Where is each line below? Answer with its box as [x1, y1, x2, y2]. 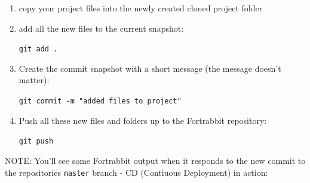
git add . [19, 45, 58, 54]
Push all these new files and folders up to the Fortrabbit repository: [19, 114, 267, 126]
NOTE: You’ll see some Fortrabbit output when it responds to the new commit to [5, 154, 306, 166]
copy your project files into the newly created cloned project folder [19, 2, 263, 14]
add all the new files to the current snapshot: [19, 22, 184, 34]
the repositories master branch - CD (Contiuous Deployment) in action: [5, 166, 268, 178]
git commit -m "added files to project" [19, 97, 182, 106]
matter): [19, 74, 50, 86]
